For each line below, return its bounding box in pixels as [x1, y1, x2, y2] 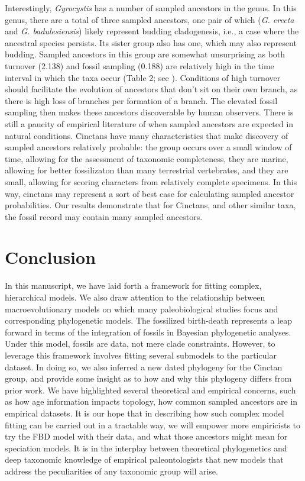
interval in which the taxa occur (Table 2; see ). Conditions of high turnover [5, 71, 281, 83]
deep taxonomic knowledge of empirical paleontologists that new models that [5, 453, 284, 466]
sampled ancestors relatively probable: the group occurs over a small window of [5, 141, 292, 153]
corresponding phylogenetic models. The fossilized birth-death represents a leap [5, 314, 292, 327]
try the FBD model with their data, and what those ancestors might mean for [5, 430, 288, 443]
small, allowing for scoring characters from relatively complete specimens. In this [5, 175, 297, 188]
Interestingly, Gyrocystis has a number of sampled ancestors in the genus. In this [5, 2, 297, 14]
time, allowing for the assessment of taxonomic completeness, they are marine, [5, 152, 288, 164]
